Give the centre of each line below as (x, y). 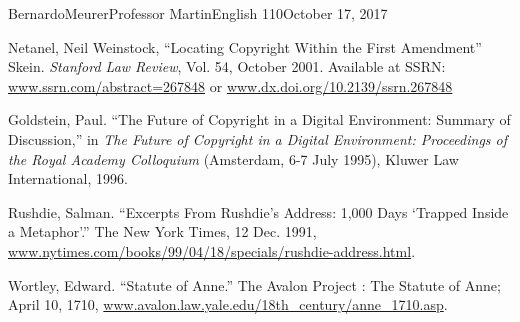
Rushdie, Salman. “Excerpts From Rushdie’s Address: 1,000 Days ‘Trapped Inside (258, 211)
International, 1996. (68, 178)
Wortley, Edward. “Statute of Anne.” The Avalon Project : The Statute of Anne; (254, 284)
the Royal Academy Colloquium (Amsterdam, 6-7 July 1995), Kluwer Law (233, 158)
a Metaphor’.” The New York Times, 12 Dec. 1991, (162, 231)
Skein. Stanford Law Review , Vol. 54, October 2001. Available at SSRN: (227, 66)
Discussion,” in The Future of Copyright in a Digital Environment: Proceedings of (258, 138)
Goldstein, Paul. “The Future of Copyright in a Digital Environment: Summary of (259, 119)
